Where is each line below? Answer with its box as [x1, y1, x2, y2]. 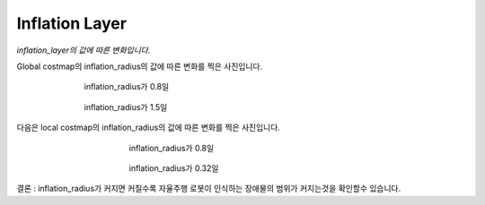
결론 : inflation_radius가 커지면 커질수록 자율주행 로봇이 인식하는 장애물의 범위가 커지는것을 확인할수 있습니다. [16, 184, 401, 194]
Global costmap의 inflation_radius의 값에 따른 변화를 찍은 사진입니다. [16, 61, 263, 72]
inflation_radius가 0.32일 [128, 162, 219, 174]
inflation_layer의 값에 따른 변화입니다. [16, 45, 151, 56]
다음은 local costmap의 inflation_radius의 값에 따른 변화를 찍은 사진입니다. [16, 122, 280, 133]
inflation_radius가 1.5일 [84, 101, 168, 112]
